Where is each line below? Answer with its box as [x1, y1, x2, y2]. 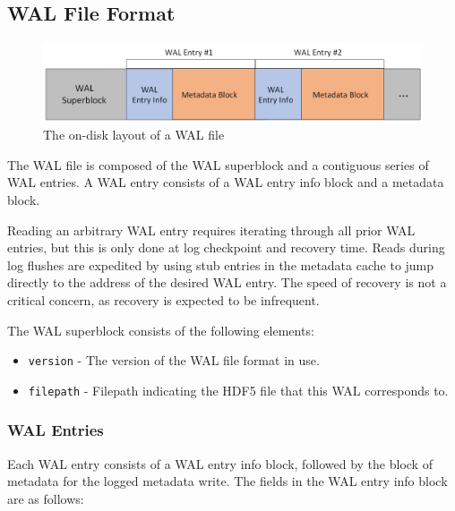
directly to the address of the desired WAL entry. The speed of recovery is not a [7, 273, 447, 292]
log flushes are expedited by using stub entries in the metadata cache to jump [7, 255, 434, 274]
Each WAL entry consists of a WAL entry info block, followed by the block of [7, 454, 433, 473]
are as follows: [7, 489, 84, 507]
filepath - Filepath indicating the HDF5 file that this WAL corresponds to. [28, 380, 449, 399]
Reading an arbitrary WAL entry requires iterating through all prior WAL [7, 220, 416, 239]
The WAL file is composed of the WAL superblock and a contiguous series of [7, 155, 429, 174]
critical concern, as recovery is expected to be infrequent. [7, 290, 320, 309]
